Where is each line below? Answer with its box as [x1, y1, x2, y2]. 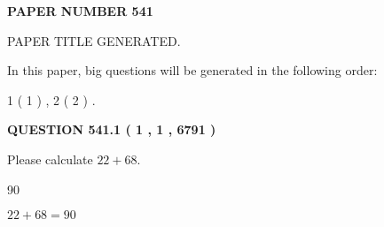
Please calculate [7, 149, 93, 168]
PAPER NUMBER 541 [7, 2, 153, 19]
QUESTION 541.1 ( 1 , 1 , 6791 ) [7, 120, 216, 139]
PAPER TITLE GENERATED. [7, 31, 181, 49]
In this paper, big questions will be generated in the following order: [7, 61, 378, 79]
